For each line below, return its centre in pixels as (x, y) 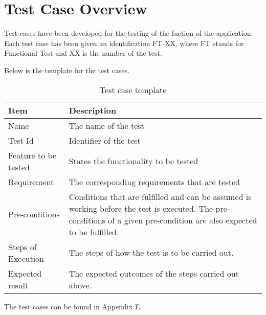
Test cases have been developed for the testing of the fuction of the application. (129, 33)
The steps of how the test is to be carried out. (151, 252)
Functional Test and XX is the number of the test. (83, 53)
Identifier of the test (105, 140)
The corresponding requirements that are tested (154, 182)
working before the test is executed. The (141, 208)
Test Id (21, 140)
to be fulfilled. (94, 232)
